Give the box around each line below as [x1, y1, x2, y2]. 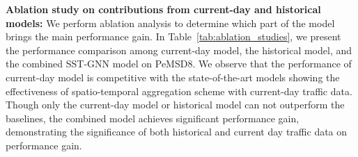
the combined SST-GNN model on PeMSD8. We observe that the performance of [6, 56, 352, 71]
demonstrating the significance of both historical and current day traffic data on [6, 124, 348, 139]
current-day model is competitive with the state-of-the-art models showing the [6, 69, 340, 84]
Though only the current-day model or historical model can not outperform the [6, 97, 345, 112]
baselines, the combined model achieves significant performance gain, [6, 110, 299, 125]
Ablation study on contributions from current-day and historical [6, 2, 321, 16]
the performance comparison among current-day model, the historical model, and [6, 42, 352, 57]
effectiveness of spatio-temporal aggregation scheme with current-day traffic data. [6, 83, 352, 98]
